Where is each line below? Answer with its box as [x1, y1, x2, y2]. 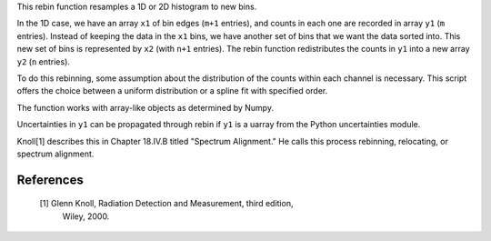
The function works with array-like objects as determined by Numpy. [16, 102, 275, 113]
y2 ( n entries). [16, 55, 70, 67]
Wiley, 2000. [62, 210, 110, 222]
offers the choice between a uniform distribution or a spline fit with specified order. [16, 85, 328, 96]
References [16, 172, 84, 187]
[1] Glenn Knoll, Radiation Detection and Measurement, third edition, [39, 198, 294, 209]
